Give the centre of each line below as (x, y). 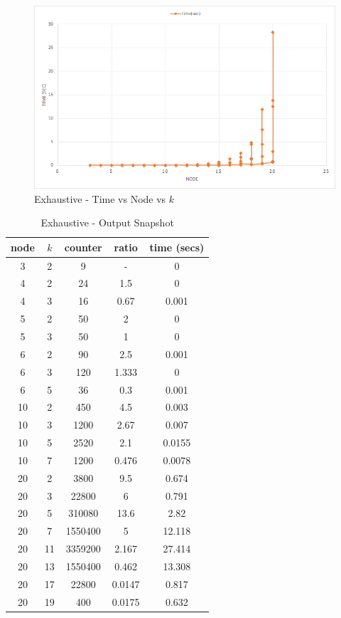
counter (83, 247)
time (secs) (177, 247)
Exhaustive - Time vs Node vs (100, 198)
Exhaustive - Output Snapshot (107, 222)
